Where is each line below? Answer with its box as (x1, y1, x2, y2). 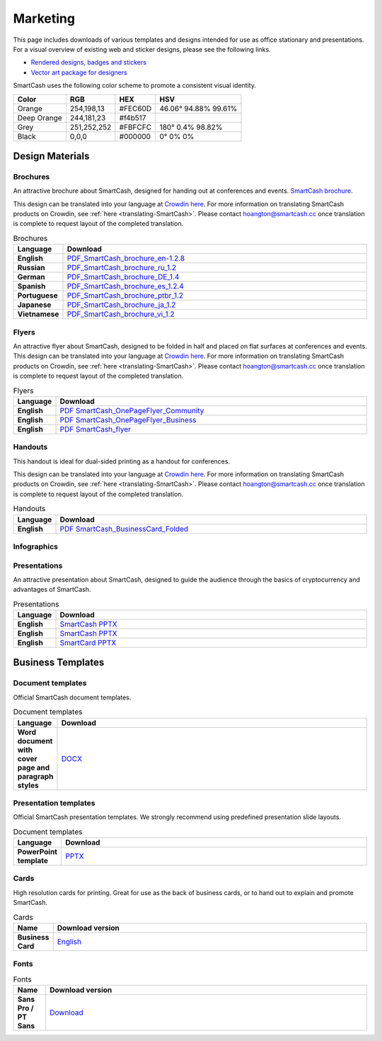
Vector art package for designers (30, 68, 127, 77)
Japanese (17, 300, 52, 310)
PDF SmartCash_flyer (59, 424, 131, 434)
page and (17, 763, 50, 772)
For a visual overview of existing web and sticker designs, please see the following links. (13, 45, 272, 53)
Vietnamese (17, 309, 59, 319)
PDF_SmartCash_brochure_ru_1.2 (66, 263, 177, 273)
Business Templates (13, 656, 105, 669)
